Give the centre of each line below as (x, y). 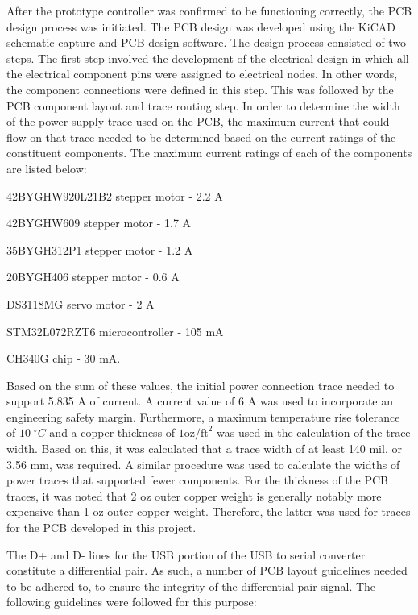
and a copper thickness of (112, 432)
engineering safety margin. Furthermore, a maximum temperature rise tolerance (203, 416)
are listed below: (47, 168)
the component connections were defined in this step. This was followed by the (200, 89)
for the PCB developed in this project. (101, 528)
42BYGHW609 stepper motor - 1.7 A (99, 223)
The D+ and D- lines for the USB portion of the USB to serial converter (186, 554)
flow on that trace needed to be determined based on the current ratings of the (201, 137)
